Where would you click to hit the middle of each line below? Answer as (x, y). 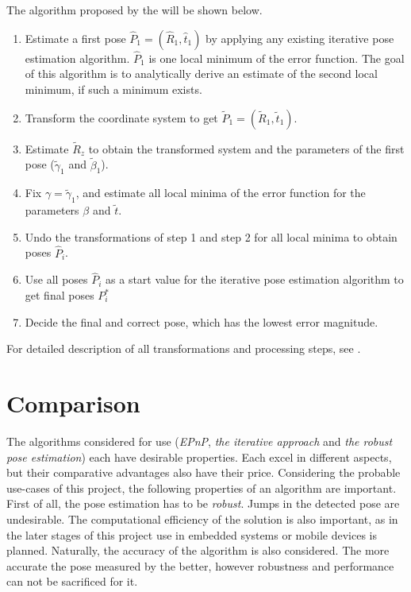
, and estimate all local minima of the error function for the (221, 193)
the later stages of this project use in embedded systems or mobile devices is (192, 534)
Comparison (73, 403)
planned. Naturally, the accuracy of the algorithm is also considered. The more (198, 550)
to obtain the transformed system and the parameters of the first (246, 148)
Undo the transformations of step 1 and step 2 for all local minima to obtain (211, 236)
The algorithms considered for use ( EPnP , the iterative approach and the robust (200, 441)
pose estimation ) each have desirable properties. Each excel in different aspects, (199, 457)
